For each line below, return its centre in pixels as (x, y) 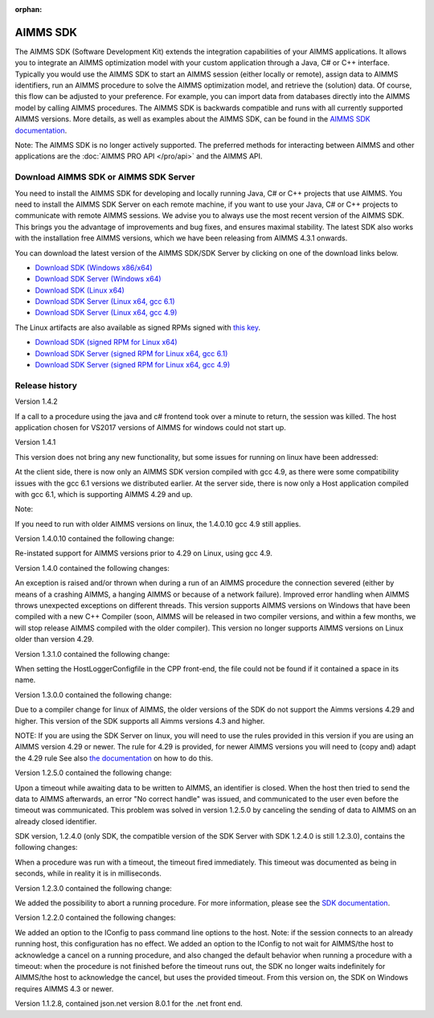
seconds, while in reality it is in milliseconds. (88, 873)
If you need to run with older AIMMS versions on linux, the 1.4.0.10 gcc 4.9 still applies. (158, 523)
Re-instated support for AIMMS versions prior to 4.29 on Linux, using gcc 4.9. (143, 553)
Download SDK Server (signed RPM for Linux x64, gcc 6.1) (131, 353)
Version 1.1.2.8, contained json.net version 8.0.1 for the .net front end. (129, 1004)
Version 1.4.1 (35, 442)
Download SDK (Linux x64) (80, 290)
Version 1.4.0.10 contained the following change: (94, 539)
